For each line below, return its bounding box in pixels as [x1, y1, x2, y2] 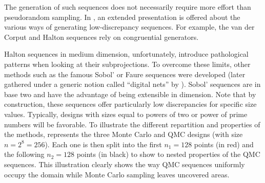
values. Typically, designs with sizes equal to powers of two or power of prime [4, 108, 248, 119]
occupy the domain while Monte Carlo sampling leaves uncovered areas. [4, 169, 230, 179]
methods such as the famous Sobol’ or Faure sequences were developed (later [4, 68, 246, 79]
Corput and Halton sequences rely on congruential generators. [4, 31, 199, 42]
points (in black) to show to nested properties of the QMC [76, 149, 260, 159]
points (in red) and [194, 139, 254, 149]
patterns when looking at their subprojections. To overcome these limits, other [4, 58, 251, 69]
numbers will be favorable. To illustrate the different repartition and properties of [4, 119, 260, 129]
